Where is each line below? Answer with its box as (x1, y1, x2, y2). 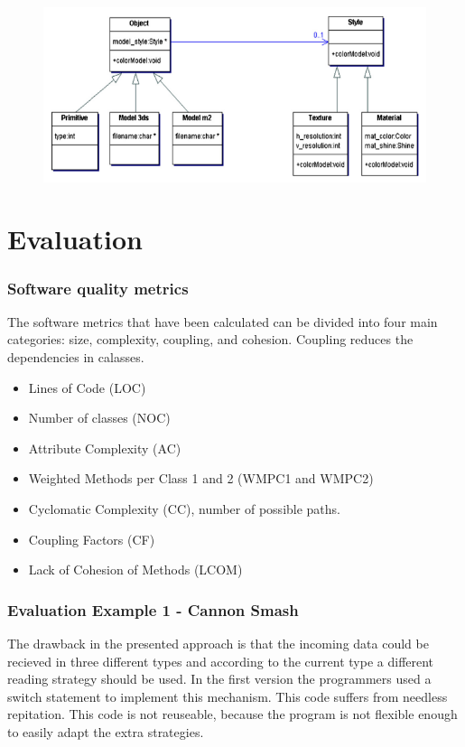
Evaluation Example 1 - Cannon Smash (7, 598, 299, 621)
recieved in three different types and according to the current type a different (7, 651, 434, 670)
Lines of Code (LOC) (28, 378, 146, 397)
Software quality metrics (7, 276, 189, 299)
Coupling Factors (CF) (28, 529, 155, 548)
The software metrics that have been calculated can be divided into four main (7, 312, 438, 331)
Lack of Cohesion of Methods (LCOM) (28, 560, 243, 579)
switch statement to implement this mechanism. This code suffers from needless (7, 686, 448, 705)
